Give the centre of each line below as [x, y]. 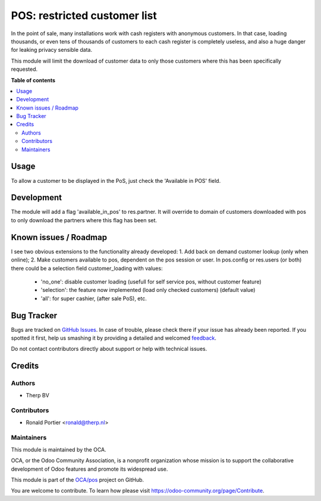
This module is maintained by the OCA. [59, 449]
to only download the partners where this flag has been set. [84, 220]
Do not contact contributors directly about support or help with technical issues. [109, 349]
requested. [24, 69]
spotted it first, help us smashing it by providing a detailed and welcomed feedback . [114, 338]
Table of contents [33, 80]
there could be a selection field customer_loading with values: [87, 268]
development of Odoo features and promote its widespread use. [89, 469]
